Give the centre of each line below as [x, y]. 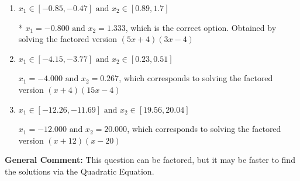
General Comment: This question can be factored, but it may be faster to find [150, 160]
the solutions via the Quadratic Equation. [80, 171]
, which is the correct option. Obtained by [201, 27]
